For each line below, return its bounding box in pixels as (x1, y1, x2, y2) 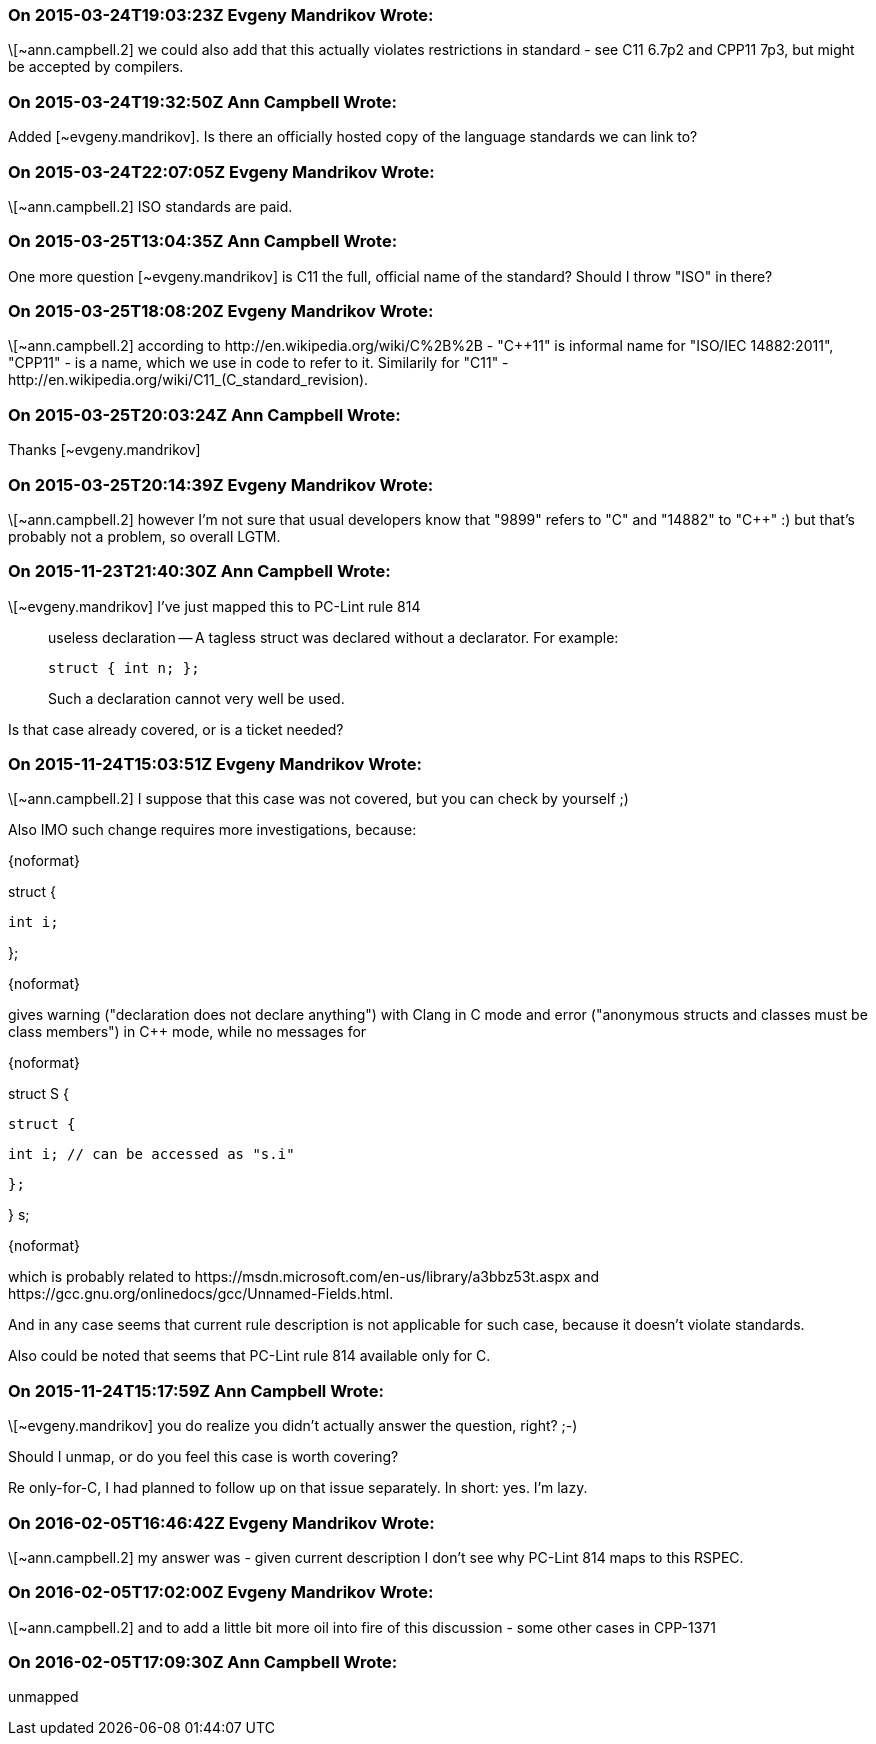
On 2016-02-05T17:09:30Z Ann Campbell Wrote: (8, 1652, 398, 1672)
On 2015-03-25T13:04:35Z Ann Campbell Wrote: (8, 231, 398, 252)
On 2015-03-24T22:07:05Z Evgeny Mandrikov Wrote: (8, 161, 435, 182)
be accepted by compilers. (8, 58, 184, 76)
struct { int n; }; (48, 659, 200, 676)
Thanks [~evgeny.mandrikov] (8, 441, 201, 459)
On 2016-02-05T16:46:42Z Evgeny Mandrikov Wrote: (8, 1512, 435, 1533)
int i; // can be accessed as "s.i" (8, 1146, 295, 1163)
